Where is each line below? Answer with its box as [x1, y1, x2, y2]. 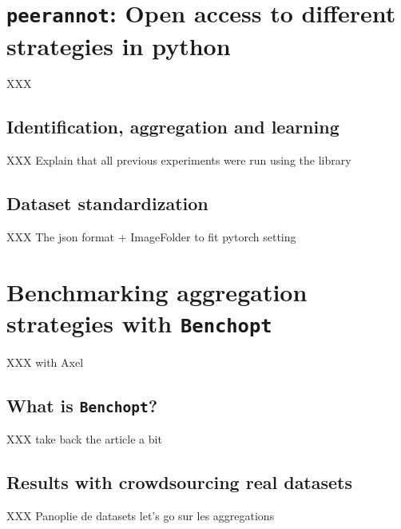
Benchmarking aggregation [6, 275, 308, 308]
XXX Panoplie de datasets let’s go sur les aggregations [6, 507, 275, 524]
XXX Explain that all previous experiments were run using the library [6, 152, 351, 169]
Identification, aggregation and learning [6, 114, 339, 139]
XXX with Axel [6, 354, 84, 371]
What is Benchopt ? [6, 393, 158, 418]
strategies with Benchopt [6, 307, 272, 339]
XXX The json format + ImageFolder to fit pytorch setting [6, 229, 296, 245]
